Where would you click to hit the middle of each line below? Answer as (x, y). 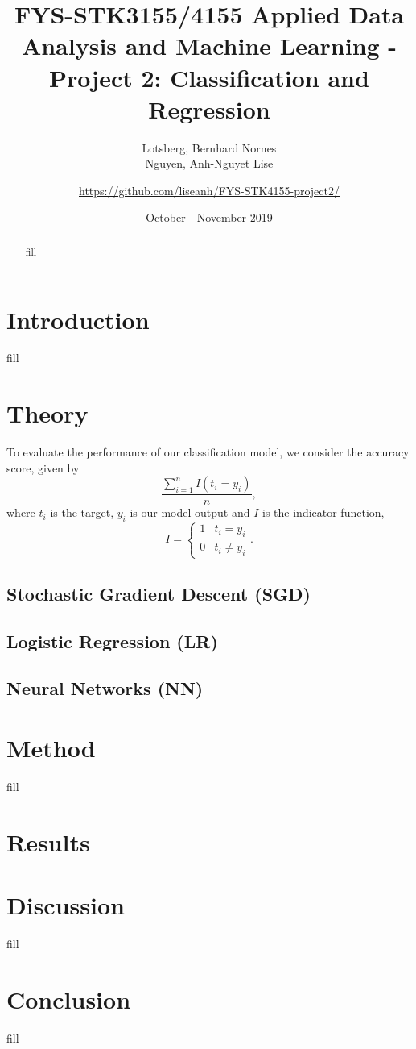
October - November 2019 (209, 217)
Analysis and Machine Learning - (209, 46)
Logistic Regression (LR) (112, 641)
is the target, (82, 512)
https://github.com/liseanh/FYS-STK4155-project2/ (209, 190)
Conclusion (69, 999)
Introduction (78, 319)
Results (48, 841)
